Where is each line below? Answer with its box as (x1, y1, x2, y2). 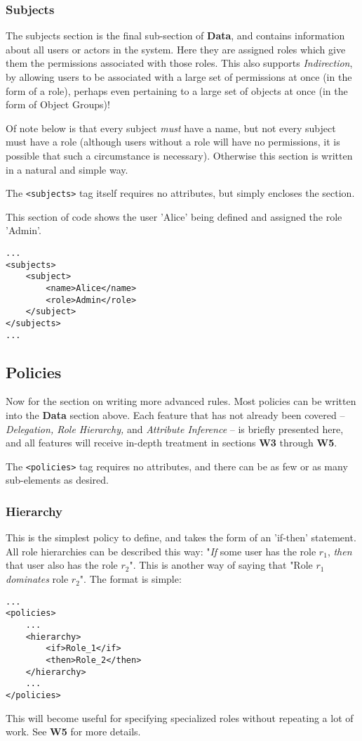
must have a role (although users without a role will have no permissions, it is (6, 134, 340, 149)
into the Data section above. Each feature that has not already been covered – (6, 408, 345, 423)
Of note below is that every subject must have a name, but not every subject (6, 120, 336, 135)
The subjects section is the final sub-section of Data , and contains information (6, 28, 345, 43)
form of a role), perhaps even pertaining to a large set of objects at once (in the (6, 83, 348, 98)
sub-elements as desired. (6, 472, 109, 487)
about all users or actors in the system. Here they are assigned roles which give (6, 41, 346, 56)
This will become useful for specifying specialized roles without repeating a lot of (6, 710, 354, 725)
